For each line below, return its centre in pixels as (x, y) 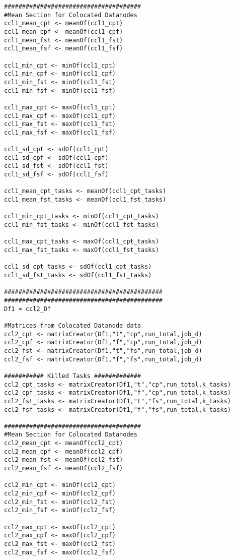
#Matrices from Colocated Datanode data (73, 325)
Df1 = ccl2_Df (28, 309)
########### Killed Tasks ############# (73, 376)
